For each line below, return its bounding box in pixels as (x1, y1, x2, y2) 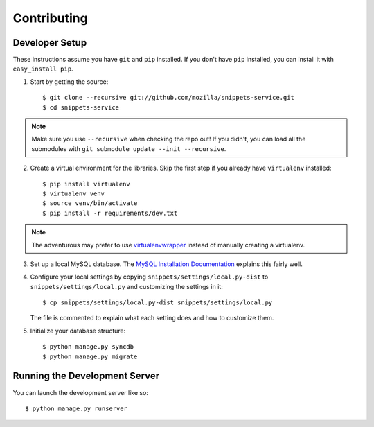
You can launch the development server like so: (12, 388, 149, 397)
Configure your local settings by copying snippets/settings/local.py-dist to (30, 272, 269, 281)
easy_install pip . (12, 64, 73, 73)
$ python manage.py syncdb (42, 343, 134, 351)
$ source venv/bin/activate (42, 200, 138, 207)
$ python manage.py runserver (25, 404, 128, 412)
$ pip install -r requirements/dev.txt (42, 209, 178, 217)
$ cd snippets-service (42, 103, 120, 111)
